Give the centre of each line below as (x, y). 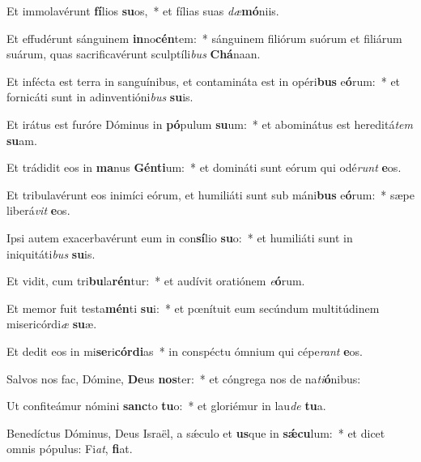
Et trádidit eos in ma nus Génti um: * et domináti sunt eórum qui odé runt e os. (204, 167)
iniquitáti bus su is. (51, 253)
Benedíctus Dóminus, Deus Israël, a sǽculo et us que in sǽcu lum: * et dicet (196, 432)
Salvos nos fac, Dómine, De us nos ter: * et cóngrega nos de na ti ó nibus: (184, 378)
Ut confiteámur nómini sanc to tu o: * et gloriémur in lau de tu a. (166, 406)
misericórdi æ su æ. (52, 324)
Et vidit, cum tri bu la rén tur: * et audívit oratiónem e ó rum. (156, 281)
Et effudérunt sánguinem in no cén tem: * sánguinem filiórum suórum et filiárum (204, 38)
